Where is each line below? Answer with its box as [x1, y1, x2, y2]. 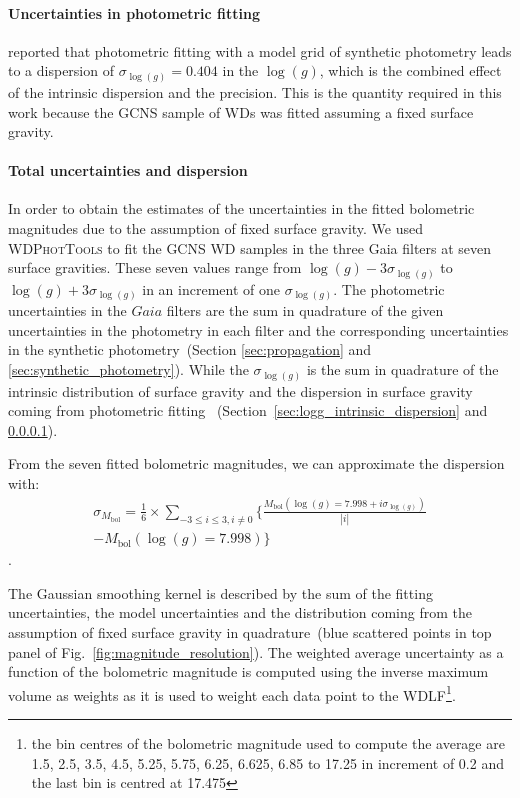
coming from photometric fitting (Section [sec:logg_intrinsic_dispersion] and [8, 400, 488, 421]
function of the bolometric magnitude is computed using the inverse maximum [8, 661, 489, 682]
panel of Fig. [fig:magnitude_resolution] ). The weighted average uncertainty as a [8, 641, 504, 662]
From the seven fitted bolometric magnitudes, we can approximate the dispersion [8, 453, 505, 474]
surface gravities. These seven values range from [8, 257, 302, 278]
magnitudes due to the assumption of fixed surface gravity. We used [8, 218, 424, 239]
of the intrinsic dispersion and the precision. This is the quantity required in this [8, 81, 502, 102]
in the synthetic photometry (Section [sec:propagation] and [8, 339, 372, 360]
